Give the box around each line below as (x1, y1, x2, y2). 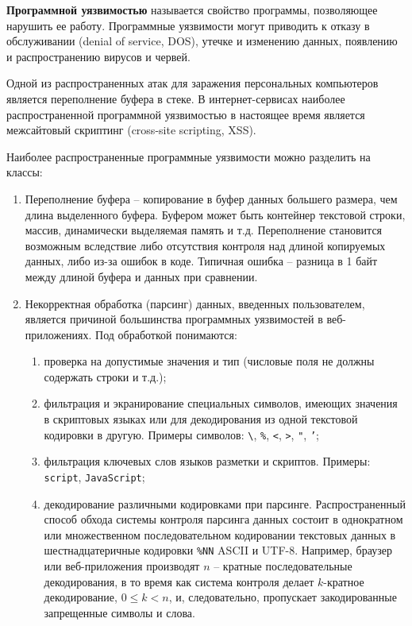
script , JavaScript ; (44, 468, 145, 485)
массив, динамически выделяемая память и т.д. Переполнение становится (25, 222, 383, 238)
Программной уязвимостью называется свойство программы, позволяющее (6, 2, 378, 17)
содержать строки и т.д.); (44, 368, 167, 384)
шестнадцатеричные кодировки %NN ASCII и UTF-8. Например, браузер (44, 542, 392, 558)
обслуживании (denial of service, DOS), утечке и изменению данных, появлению (6, 33, 398, 49)
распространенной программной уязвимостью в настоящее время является (6, 106, 365, 122)
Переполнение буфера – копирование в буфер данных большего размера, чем (25, 190, 398, 207)
